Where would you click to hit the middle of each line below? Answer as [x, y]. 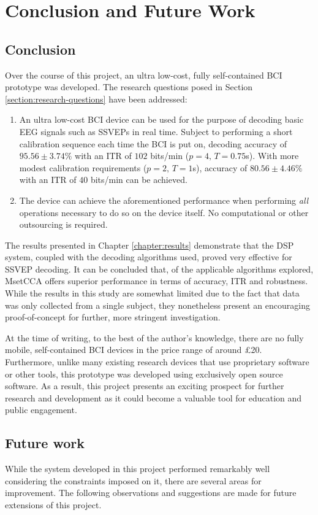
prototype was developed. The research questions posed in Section [129, 87]
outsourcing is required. [63, 224]
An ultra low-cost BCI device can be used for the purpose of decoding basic [161, 119]
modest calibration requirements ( [83, 167]
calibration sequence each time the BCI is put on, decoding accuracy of [153, 143]
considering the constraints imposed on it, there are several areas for [133, 480]
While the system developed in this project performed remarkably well [138, 469]
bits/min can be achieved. [139, 180]
